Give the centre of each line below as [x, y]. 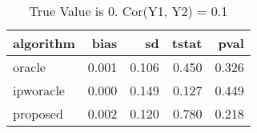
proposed [38, 113]
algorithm [44, 43]
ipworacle [39, 90]
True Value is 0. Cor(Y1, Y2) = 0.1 [128, 11]
